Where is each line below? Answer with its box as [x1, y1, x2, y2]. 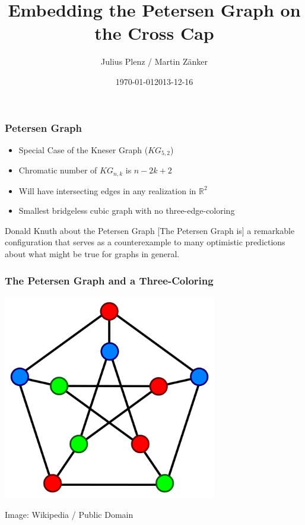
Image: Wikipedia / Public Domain [5, 508, 134, 520]
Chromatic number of [18, 164, 97, 176]
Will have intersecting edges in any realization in [18, 184, 196, 197]
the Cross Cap [94, 21, 214, 45]
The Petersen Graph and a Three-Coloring [5, 273, 214, 287]
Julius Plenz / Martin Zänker [101, 55, 208, 68]
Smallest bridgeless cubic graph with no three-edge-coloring [18, 204, 235, 217]
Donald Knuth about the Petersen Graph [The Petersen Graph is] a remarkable [5, 224, 295, 236]
